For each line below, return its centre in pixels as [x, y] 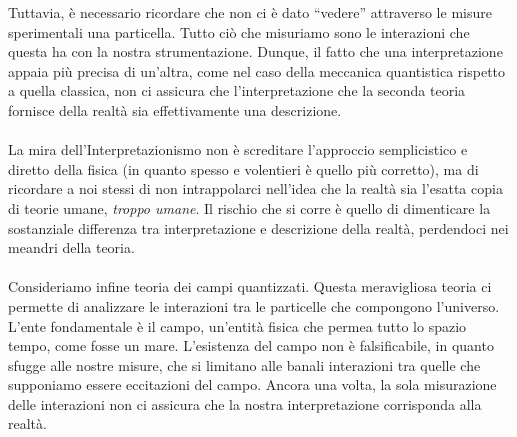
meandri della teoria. [71, 247]
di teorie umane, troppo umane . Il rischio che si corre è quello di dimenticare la [249, 207]
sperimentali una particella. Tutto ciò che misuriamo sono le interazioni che [239, 31]
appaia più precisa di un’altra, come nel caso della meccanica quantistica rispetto [257, 70]
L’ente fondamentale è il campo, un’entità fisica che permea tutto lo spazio [237, 325]
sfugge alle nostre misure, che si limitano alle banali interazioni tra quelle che [244, 364]
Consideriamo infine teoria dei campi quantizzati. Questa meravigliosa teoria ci [250, 286]
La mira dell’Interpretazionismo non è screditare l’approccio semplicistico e [238, 149]
